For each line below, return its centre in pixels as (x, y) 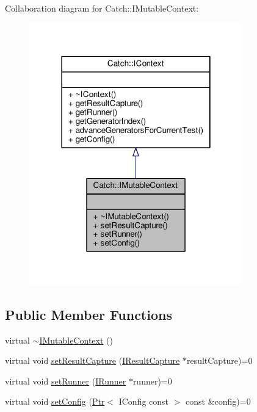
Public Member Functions (89, 314)
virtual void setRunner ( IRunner (66, 381)
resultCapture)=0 (219, 360)
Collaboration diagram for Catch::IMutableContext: (102, 8)
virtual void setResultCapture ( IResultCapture (92, 360)
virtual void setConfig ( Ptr (55, 401)
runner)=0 (152, 381)
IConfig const (144, 401)
